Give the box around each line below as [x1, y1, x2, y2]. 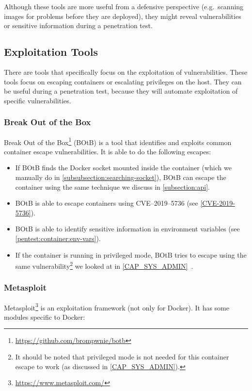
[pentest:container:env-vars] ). [15, 233, 101, 243]
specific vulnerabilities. [4, 95, 71, 105]
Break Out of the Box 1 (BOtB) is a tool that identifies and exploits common [4, 135, 232, 147]
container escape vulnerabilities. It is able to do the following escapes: [4, 146, 211, 156]
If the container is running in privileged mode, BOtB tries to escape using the [15, 249, 247, 260]
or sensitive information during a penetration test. [4, 20, 153, 31]
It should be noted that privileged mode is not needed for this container [15, 352, 229, 362]
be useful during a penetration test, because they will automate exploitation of [4, 86, 238, 96]
